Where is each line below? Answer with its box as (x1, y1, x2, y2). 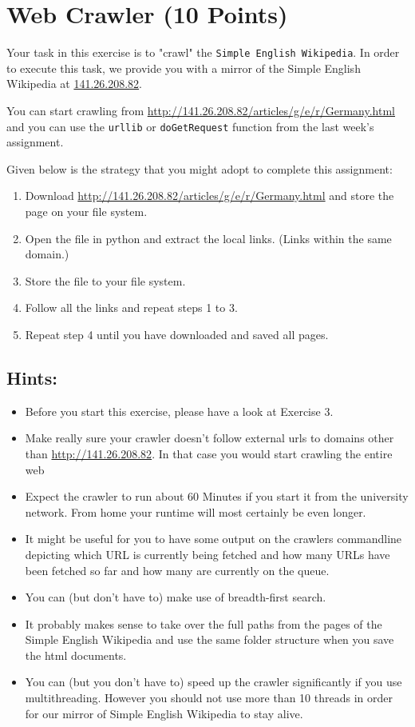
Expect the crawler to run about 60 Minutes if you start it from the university (25, 488, 409, 505)
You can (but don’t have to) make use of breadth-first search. (25, 589, 326, 605)
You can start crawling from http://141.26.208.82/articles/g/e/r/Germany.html (6, 102, 396, 118)
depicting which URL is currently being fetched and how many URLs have (25, 545, 390, 562)
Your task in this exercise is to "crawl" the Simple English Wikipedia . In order (6, 44, 400, 61)
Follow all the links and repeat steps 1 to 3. (25, 299, 238, 316)
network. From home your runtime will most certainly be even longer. (25, 503, 366, 520)
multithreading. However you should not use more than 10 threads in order (25, 689, 393, 706)
